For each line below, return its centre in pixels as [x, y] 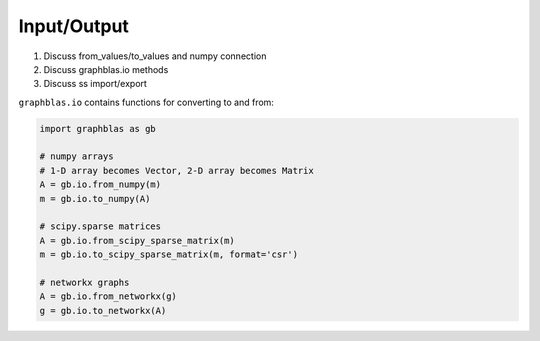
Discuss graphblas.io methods [106, 69]
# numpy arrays [76, 156]
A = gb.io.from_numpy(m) [100, 184]
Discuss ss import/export [95, 84]
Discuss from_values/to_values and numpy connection [155, 56]
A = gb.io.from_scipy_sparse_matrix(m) [137, 240]
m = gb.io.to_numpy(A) [95, 198]
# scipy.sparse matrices [100, 226]
